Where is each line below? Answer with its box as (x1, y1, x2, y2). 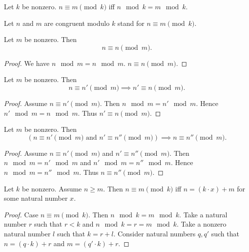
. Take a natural (179, 209, 228, 219)
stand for (117, 18, 145, 28)
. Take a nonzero (177, 219, 227, 229)
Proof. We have (4, 58, 50, 68)
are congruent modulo (44, 18, 110, 28)
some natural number (4, 193, 68, 203)
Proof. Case (4, 209, 39, 219)
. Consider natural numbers (113, 228, 196, 238)
